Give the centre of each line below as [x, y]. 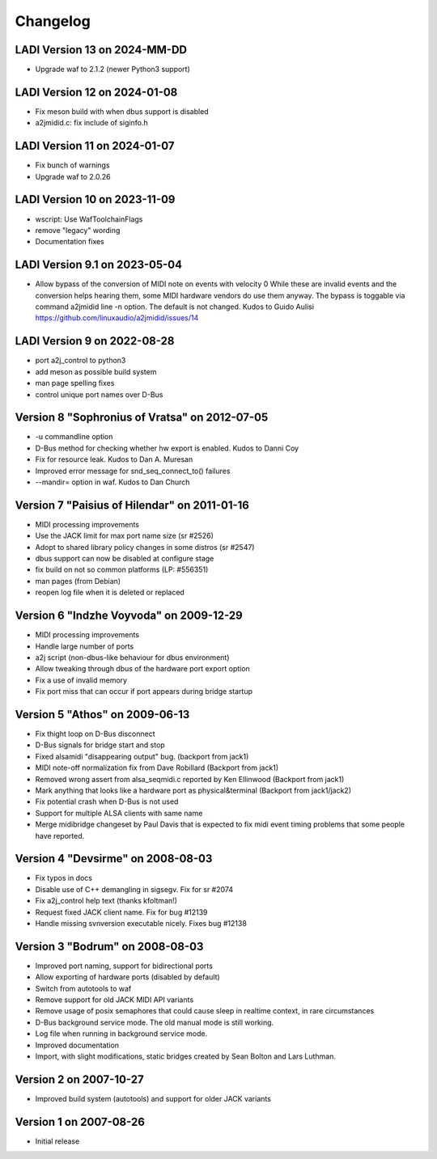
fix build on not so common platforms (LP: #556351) [122, 569]
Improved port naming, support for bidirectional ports [124, 966]
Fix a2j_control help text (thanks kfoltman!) [106, 901]
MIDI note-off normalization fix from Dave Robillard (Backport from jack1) [157, 768]
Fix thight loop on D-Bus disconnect [95, 734]
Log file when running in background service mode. [121, 1034]
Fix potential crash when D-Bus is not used [107, 802]
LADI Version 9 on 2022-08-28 [95, 341]
